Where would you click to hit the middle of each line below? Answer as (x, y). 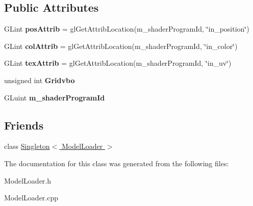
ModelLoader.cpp (31, 198)
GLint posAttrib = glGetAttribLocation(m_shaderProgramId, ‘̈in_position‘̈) (127, 29)
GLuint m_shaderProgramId (55, 97)
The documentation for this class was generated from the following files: (117, 163)
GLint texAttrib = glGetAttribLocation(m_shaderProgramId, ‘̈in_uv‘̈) (118, 63)
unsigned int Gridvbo (40, 80)
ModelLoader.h (28, 180)
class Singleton (27, 146)
